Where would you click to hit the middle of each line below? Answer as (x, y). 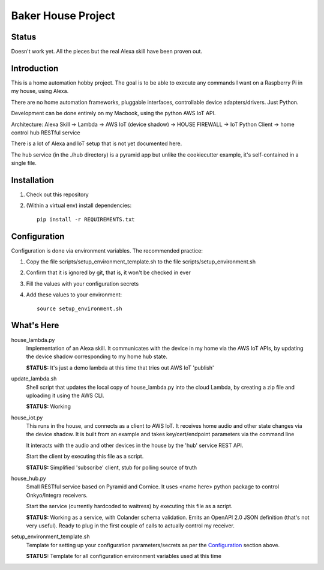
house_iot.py (27, 418)
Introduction (35, 68)
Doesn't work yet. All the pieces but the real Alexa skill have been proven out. (107, 52)
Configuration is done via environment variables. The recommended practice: (107, 250)
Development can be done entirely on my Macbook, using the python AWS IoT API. (113, 113)
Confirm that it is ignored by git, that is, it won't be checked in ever (109, 272)
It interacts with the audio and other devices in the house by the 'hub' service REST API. (135, 445)
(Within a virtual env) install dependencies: (79, 205)
